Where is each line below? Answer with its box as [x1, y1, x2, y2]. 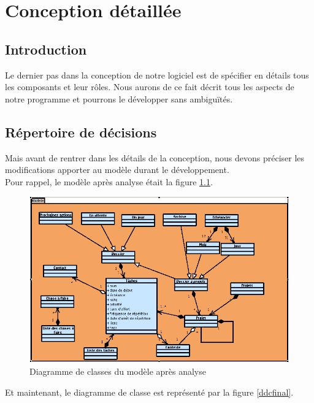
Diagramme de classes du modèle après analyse [29, 365, 206, 378]
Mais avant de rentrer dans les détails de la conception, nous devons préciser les [5, 151, 305, 164]
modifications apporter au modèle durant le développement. [5, 163, 229, 176]
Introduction [5, 39, 87, 58]
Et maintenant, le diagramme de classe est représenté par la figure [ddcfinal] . [5, 385, 294, 398]
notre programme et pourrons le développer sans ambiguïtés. [5, 92, 233, 105]
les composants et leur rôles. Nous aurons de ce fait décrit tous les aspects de [5, 80, 294, 93]
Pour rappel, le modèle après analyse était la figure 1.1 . [5, 175, 213, 188]
